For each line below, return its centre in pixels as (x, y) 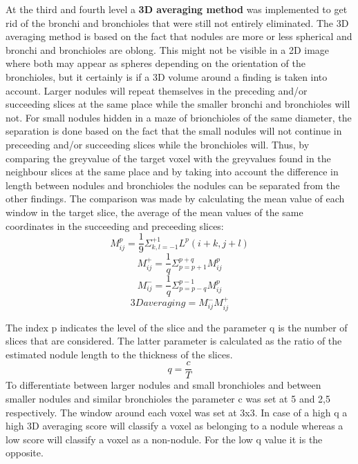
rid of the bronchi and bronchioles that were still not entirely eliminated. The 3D (177, 22)
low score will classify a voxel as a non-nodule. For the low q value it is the (164, 439)
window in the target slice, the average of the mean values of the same (154, 212)
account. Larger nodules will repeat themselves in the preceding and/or (157, 90)
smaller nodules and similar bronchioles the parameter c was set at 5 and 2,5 (168, 398)
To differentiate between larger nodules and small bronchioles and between (163, 385)
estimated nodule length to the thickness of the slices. (119, 354)
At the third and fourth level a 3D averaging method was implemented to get (177, 9)
